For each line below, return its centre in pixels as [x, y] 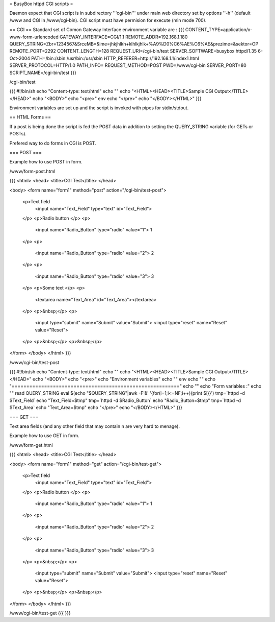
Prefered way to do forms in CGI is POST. [53, 143]
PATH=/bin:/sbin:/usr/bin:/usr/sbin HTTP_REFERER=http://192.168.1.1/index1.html [115, 58]
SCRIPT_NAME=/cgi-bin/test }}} [43, 73]
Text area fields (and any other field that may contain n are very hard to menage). [95, 426]
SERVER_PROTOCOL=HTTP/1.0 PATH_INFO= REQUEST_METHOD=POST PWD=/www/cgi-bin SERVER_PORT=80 [128, 65]
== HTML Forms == [30, 117]
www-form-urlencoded [34, 37]
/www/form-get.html [31, 445]
